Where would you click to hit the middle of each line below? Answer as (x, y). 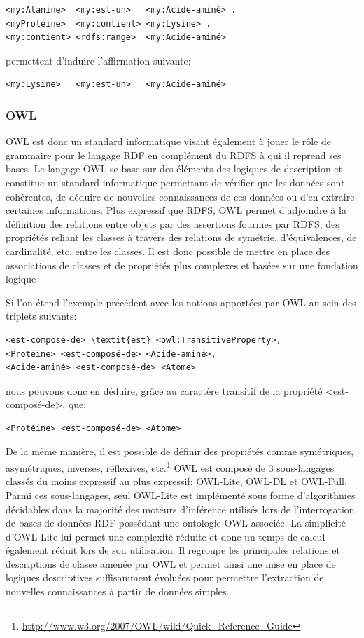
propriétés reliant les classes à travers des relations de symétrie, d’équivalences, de (181, 237)
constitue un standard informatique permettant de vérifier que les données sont (175, 182)
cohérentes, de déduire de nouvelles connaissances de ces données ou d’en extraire (180, 196)
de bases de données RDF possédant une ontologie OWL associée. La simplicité (176, 523)
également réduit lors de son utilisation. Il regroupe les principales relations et (173, 550)
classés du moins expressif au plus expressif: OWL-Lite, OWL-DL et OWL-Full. (176, 481)
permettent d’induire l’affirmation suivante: (98, 60)
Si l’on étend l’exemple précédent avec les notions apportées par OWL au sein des (181, 302)
